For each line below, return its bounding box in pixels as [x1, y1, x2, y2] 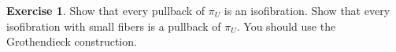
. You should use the [236, 17, 336, 34]
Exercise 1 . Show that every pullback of [6, 2, 205, 18]
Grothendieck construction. [6, 33, 137, 50]
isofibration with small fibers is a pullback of [6, 17, 221, 34]
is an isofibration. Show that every [224, 2, 390, 18]
